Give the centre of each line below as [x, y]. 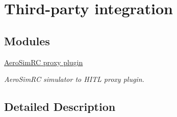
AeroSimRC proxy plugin [44, 62]
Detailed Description [60, 107]
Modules [27, 40]
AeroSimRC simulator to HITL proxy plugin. [74, 79]
